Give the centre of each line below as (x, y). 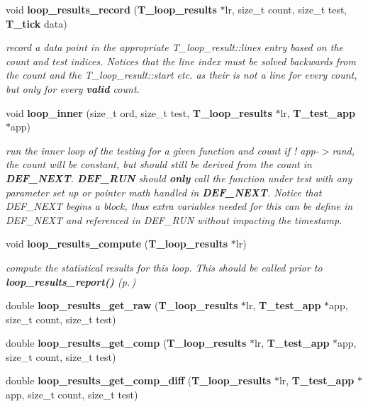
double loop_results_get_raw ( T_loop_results (122, 305)
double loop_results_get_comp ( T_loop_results (126, 343)
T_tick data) (37, 23)
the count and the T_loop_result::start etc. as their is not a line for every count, (182, 75)
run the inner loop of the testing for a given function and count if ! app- (162, 150)
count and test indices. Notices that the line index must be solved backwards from (181, 61)
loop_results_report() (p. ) (71, 281)
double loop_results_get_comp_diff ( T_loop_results (139, 380)
